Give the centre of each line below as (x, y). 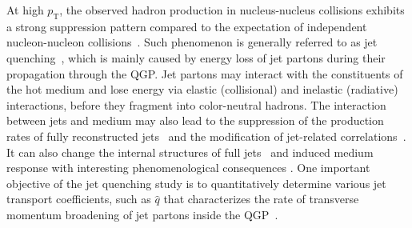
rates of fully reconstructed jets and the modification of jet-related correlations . (206, 136)
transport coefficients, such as (79, 199)
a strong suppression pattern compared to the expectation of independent (187, 26)
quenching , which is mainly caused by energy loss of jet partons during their (196, 57)
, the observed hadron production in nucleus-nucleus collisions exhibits (232, 10)
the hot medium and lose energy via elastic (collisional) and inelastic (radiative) (202, 89)
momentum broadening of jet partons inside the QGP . (142, 214)
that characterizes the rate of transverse (261, 199)
